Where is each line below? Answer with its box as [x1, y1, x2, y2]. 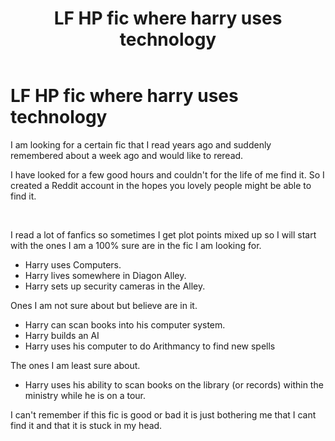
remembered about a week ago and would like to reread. [10, 149, 244, 161]
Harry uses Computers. [24, 258, 122, 271]
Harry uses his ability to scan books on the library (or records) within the [24, 378, 324, 391]
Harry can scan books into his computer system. [24, 318, 226, 331]
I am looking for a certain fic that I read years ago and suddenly [10, 138, 272, 151]
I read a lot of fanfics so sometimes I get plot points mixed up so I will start [10, 228, 317, 241]
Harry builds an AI [24, 329, 100, 341]
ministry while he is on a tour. [24, 389, 147, 401]
